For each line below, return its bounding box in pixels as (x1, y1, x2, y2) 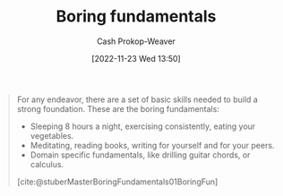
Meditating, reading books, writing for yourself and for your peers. (30, 140, 275, 150)
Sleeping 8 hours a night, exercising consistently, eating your (30, 121, 256, 132)
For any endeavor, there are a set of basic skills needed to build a (16, 94, 259, 105)
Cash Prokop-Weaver (96, 36, 176, 47)
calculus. (30, 158, 64, 169)
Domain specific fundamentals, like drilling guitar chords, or (30, 149, 251, 160)
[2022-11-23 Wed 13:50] (91, 53, 181, 64)
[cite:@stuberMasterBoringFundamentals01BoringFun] (16, 176, 219, 187)
